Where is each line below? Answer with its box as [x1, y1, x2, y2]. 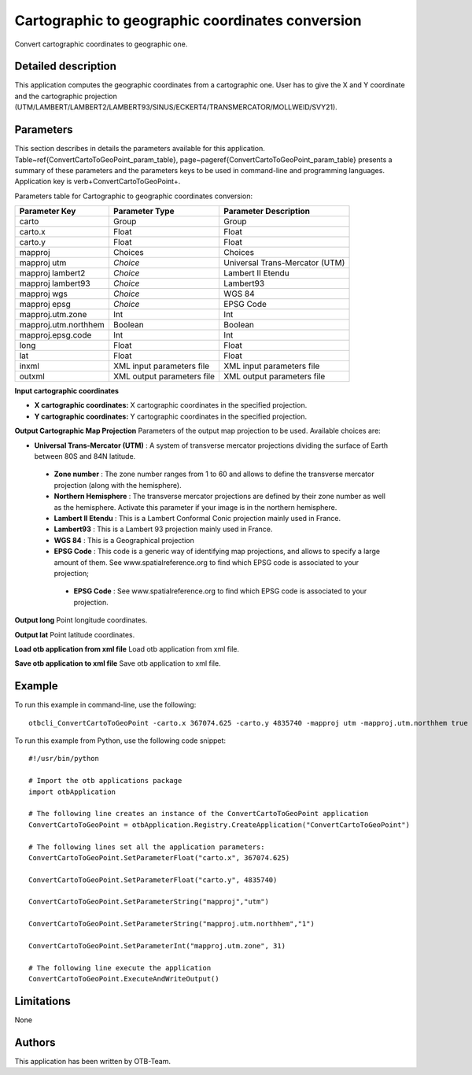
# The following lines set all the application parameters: [28, 842, 265, 852]
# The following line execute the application [28, 963, 212, 972]
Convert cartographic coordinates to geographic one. [14, 39, 188, 49]
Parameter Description [223, 205, 311, 216]
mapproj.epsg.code [19, 330, 92, 341]
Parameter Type [112, 205, 175, 216]
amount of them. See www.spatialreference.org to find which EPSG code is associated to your [53, 557, 360, 567]
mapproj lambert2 [19, 268, 86, 279]
